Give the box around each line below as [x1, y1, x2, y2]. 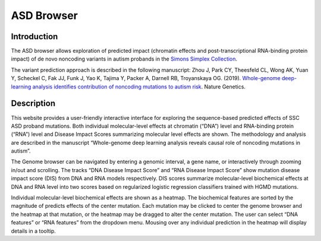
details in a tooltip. [11, 227, 56, 234]
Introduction [11, 31, 58, 42]
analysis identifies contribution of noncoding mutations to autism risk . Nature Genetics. [32, 83, 246, 90]
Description [11, 99, 56, 109]
